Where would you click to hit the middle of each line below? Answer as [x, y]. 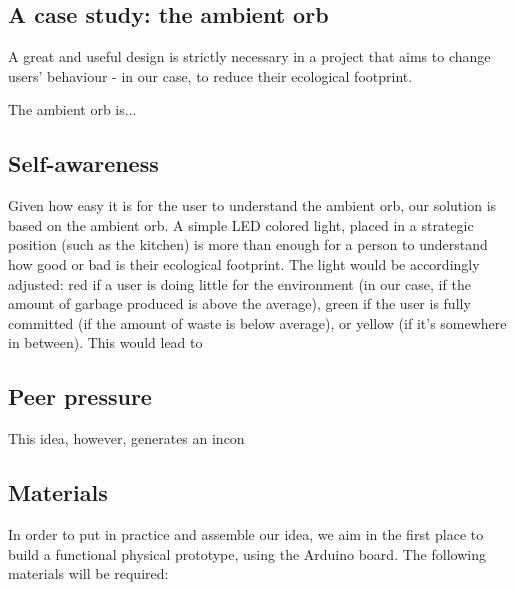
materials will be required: [88, 573]
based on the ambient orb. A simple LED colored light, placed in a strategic [241, 224]
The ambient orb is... [72, 109]
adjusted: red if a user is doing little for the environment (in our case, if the [239, 283]
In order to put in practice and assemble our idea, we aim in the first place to [246, 533]
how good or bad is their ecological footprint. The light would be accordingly [244, 263]
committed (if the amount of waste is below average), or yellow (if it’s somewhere [257, 322]
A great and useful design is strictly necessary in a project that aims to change [249, 56]
